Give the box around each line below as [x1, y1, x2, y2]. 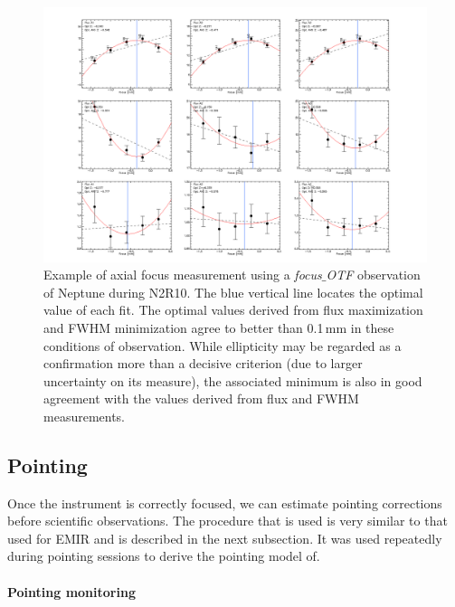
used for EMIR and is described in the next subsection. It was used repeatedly [7, 528, 442, 547]
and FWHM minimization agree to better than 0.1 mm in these [43, 318, 394, 337]
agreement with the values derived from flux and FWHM [43, 389, 359, 408]
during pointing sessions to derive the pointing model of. [7, 546, 320, 565]
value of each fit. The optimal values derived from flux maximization [43, 300, 423, 319]
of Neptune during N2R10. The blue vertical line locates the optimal [43, 282, 423, 301]
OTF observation [326, 265, 421, 284]
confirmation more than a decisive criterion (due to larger [43, 354, 363, 373]
